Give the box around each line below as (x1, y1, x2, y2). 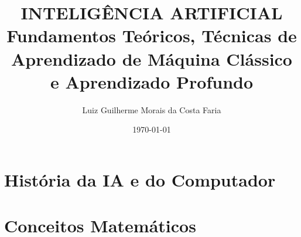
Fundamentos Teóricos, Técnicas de (6, 23, 297, 48)
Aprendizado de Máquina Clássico (11, 46, 292, 70)
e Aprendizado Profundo (50, 69, 254, 93)
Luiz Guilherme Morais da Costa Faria (82, 103, 221, 116)
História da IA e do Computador (4, 167, 276, 191)
